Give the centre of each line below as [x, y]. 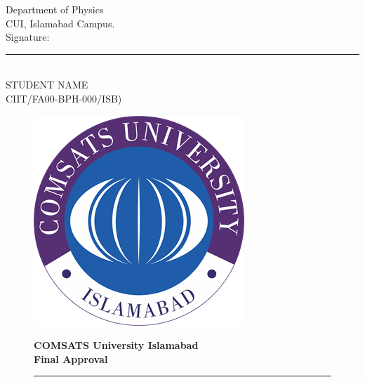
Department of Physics [55, 9]
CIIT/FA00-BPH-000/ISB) [64, 98]
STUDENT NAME [47, 85]
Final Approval [71, 358]
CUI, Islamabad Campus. [60, 23]
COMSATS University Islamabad [116, 345]
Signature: [28, 37]
